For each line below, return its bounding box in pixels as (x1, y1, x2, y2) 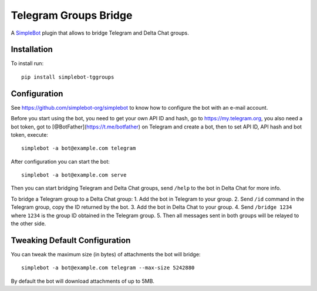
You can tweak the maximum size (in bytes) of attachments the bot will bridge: (11, 251, 201, 258)
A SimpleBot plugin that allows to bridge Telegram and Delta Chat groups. (11, 29, 189, 36)
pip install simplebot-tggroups (21, 73, 114, 80)
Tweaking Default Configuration (11, 235, 131, 245)
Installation (11, 45, 53, 55)
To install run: (11, 60, 44, 67)
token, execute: (11, 131, 48, 138)
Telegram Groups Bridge (11, 9, 133, 22)
